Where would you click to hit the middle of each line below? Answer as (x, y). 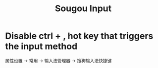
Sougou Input (83, 9)
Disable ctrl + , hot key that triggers (79, 36)
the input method (41, 46)
